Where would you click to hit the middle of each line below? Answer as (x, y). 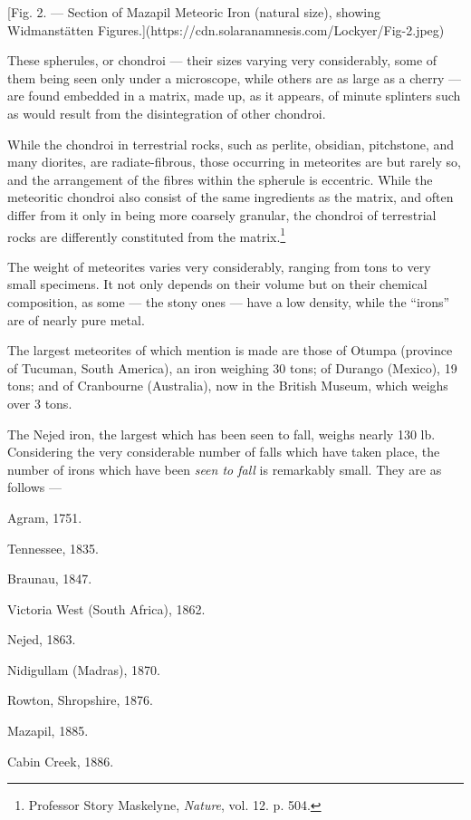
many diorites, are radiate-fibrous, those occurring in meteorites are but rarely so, (234, 162)
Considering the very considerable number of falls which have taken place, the (224, 452)
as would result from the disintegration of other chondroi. (167, 113)
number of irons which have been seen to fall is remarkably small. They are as (225, 469)
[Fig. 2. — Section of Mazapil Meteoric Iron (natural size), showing (194, 12)
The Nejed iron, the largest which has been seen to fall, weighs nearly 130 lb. (221, 434)
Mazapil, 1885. (48, 731)
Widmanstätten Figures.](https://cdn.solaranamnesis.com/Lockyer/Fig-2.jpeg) (226, 29)
